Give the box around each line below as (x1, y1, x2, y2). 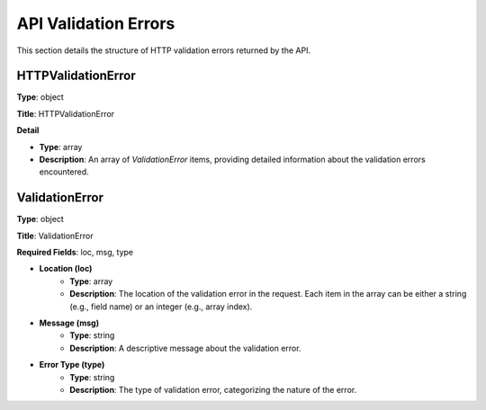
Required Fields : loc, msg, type (16, 247, 134, 258)
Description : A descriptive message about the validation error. (69, 343, 301, 353)
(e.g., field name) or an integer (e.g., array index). (69, 301, 253, 312)
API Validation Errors (16, 13, 175, 33)
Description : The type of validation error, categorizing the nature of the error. (69, 385, 357, 395)
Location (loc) (39, 263, 93, 274)
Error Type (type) (39, 360, 105, 370)
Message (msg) (39, 317, 99, 328)
